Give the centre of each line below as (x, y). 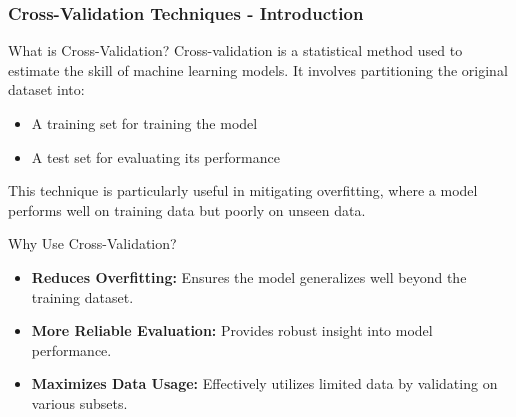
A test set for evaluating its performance (155, 156)
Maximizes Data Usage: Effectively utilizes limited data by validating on (264, 383)
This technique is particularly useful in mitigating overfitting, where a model (243, 190)
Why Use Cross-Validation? (92, 243)
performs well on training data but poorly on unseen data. (187, 209)
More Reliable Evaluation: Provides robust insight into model (232, 330)
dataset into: (46, 89)
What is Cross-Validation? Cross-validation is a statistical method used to (235, 50)
